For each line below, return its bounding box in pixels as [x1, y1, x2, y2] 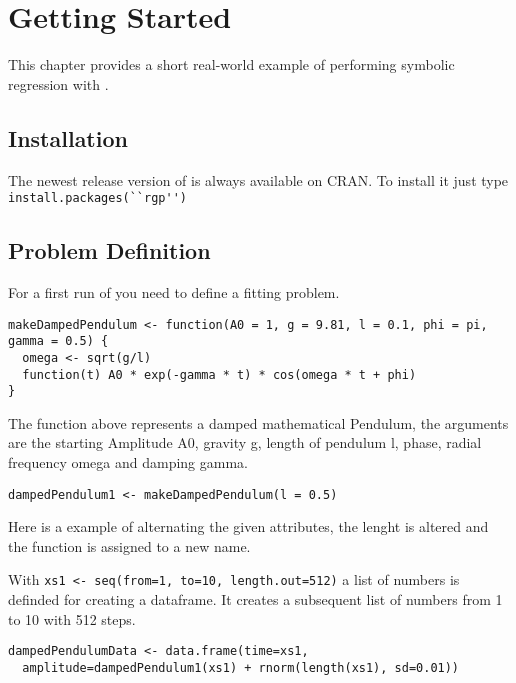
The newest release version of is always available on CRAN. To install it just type [8, 169, 509, 190]
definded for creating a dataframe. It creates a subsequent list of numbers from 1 [8, 589, 503, 610]
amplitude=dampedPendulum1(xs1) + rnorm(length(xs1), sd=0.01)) [22, 660, 460, 675]
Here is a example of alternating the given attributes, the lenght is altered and [8, 516, 489, 537]
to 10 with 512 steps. [8, 608, 136, 629]
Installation [8, 122, 128, 153]
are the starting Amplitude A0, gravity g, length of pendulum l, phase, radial [8, 432, 482, 453]
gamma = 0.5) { [8, 334, 109, 349]
